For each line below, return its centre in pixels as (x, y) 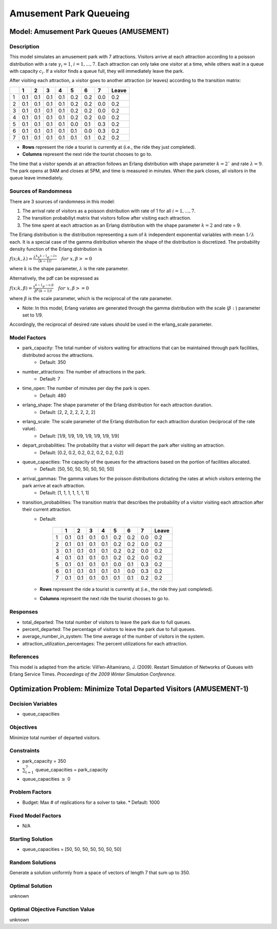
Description (24, 46)
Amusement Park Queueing (70, 13)
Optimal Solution (31, 886)
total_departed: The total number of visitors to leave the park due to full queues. (107, 622)
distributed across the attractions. (58, 355)
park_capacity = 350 (44, 761)
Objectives (23, 727)
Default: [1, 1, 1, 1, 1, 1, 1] (64, 493)
